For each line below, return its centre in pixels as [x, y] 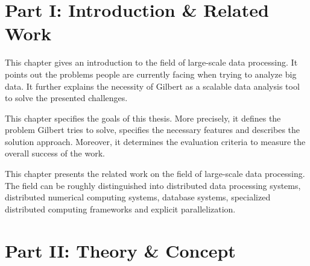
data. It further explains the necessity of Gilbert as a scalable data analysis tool [152, 86]
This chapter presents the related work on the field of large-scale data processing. [155, 174]
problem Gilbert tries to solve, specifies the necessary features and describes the [153, 130]
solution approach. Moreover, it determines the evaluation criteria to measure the [155, 141]
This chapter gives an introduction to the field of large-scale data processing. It [151, 62]
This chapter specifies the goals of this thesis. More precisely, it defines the [143, 118]
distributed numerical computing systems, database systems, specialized [138, 197]
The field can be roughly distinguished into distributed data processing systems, [153, 185]
